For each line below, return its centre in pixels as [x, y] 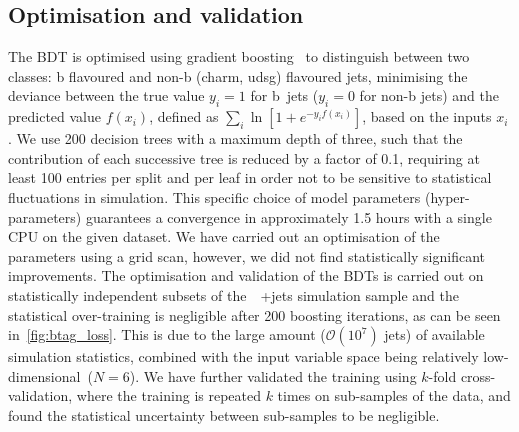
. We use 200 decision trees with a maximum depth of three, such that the [235, 138]
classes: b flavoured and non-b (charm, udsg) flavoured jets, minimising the [238, 75]
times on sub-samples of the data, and [394, 395]
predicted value [54, 116]
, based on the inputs [427, 116]
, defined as [184, 116]
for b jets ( [284, 95]
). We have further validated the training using [273, 375]
